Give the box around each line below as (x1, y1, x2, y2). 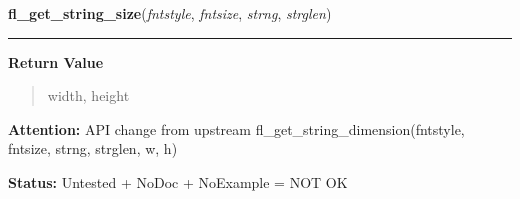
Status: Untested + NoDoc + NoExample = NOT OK (8, 171, 348, 192)
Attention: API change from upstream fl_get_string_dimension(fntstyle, (8, 118, 465, 139)
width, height (47, 85, 130, 106)
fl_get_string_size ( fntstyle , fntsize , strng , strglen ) (8, 3, 332, 23)
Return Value (8, 51, 104, 72)
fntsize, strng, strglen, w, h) (8, 138, 178, 159)
